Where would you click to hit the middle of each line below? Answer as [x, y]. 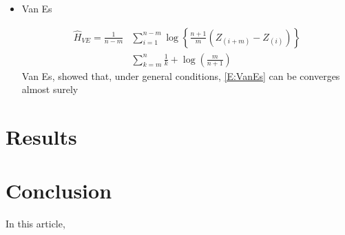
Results [41, 137]
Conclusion [59, 191]
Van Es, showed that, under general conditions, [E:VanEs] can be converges [181, 75]
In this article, [35, 224]
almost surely [50, 89]
